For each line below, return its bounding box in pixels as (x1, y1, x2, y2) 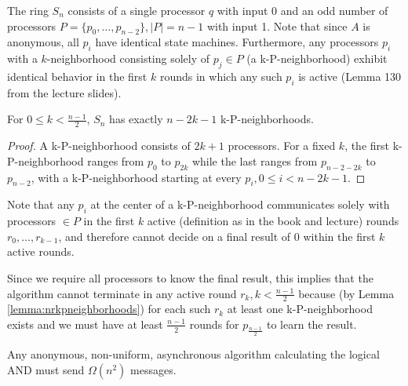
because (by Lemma (298, 285, 395, 301)
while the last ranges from (191, 152, 318, 169)
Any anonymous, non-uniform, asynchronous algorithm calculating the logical (7, 346, 380, 362)
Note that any (7, 196, 75, 213)
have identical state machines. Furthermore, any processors (95, 34, 379, 50)
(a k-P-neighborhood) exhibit (246, 50, 388, 67)
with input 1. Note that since (206, 17, 348, 34)
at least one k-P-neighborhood (227, 300, 373, 317)
